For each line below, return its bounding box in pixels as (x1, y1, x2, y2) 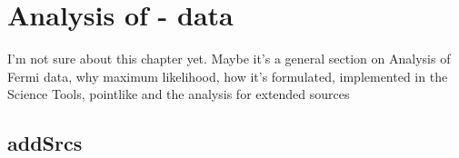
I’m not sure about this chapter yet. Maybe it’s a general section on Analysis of (7, 49, 451, 68)
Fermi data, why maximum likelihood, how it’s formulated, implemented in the (7, 66, 448, 85)
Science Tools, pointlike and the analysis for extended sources (7, 84, 350, 104)
